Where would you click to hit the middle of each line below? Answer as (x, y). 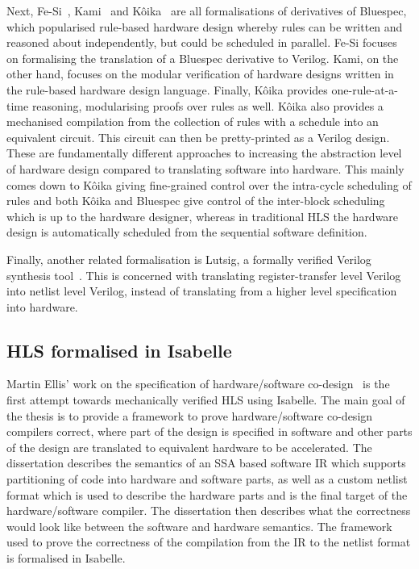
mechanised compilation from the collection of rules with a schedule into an (193, 121)
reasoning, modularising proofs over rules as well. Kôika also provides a (207, 105)
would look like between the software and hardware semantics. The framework (199, 526)
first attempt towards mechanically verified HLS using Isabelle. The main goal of (206, 400)
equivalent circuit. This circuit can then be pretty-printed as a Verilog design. (198, 137)
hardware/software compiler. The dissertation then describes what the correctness (209, 510)
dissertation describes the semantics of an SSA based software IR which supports (206, 463)
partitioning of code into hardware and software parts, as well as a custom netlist (207, 479)
